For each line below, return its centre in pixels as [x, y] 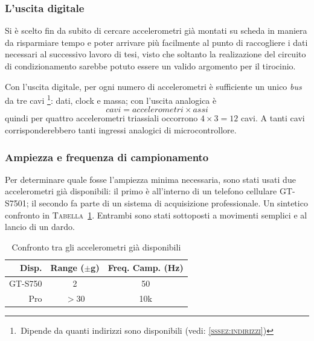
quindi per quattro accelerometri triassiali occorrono [101, 118]
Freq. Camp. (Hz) [146, 268]
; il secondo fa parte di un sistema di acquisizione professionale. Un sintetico [167, 203]
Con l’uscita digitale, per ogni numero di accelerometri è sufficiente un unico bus [153, 86]
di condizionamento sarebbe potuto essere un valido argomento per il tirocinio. [150, 66]
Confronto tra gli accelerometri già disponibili [96, 247]
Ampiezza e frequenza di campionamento [107, 157]
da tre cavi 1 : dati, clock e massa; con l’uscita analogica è [111, 99]
